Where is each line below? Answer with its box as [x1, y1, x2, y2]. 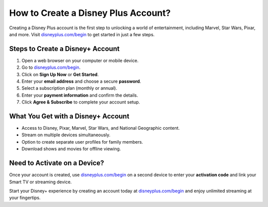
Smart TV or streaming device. [9, 179, 72, 185]
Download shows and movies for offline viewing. [21, 146, 121, 152]
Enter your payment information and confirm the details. [21, 92, 138, 98]
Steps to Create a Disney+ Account [9, 45, 120, 53]
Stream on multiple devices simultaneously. [21, 132, 111, 138]
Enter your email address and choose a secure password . [21, 78, 141, 84]
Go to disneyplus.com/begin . [21, 64, 81, 70]
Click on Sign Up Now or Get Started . [21, 71, 99, 77]
